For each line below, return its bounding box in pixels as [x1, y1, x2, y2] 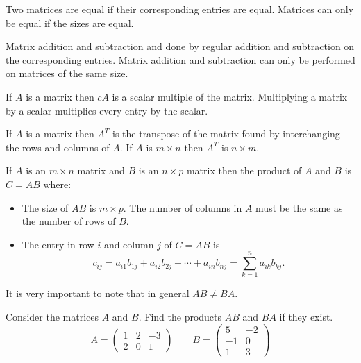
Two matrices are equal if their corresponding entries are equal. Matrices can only [6, 2, 354, 16]
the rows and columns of [6, 140, 110, 154]
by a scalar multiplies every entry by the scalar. [6, 103, 208, 117]
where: [43, 176, 72, 191]
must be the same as [255, 200, 343, 214]
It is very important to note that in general [6, 286, 190, 301]
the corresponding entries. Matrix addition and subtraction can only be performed [6, 52, 355, 67]
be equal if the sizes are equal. [6, 15, 134, 30]
